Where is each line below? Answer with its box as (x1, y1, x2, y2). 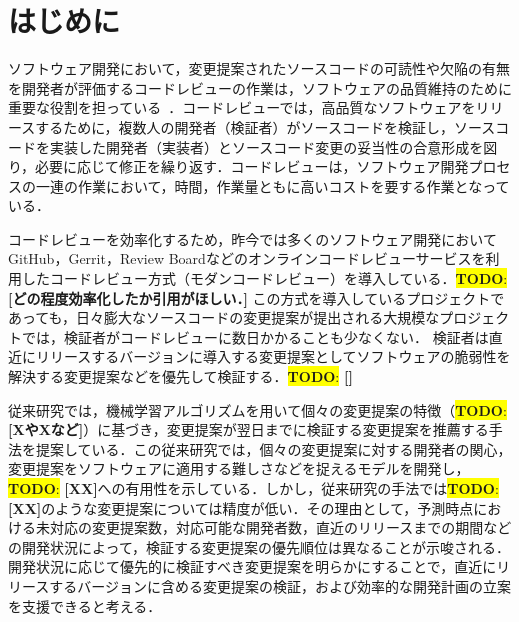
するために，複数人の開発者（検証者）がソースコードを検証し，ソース (35, 116, 496, 137)
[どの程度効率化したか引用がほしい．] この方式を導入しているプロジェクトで (8, 287, 505, 308)
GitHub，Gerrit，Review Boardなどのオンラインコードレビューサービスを (8, 248, 486, 269)
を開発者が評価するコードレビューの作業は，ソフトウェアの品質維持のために (8, 77, 512, 98)
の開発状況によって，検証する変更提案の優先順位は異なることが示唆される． (8, 536, 510, 557)
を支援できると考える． (8, 595, 162, 616)
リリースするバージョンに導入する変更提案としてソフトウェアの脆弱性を (35, 346, 511, 367)
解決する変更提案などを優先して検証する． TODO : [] (8, 366, 353, 387)
